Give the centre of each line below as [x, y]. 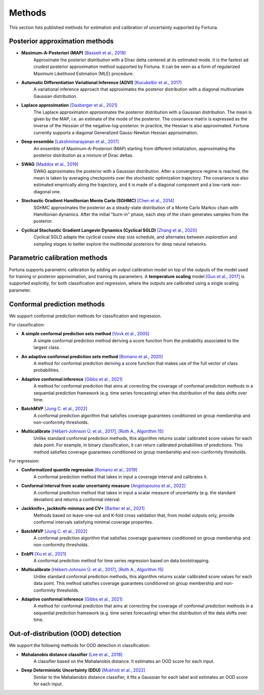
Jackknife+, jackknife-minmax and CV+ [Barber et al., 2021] [83, 509]
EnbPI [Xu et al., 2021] [44, 554]
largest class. [47, 347]
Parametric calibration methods [58, 258]
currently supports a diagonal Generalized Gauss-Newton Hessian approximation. [116, 133]
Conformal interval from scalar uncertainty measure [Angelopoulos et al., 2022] [103, 486]
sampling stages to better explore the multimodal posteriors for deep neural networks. [120, 244]
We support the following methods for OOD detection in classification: [79, 646]
